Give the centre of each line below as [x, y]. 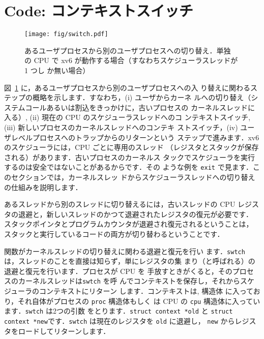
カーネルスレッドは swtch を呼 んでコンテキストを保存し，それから [129, 281]
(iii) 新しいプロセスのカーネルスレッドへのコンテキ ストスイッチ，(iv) [121, 127]
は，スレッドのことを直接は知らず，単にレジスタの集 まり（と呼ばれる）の [130, 261]
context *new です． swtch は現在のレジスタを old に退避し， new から [120, 320]
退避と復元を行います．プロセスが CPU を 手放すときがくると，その [118, 271]
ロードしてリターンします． [64, 331]
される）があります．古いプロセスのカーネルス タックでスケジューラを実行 [130, 157]
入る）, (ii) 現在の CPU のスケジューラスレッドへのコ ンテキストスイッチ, [127, 117]
